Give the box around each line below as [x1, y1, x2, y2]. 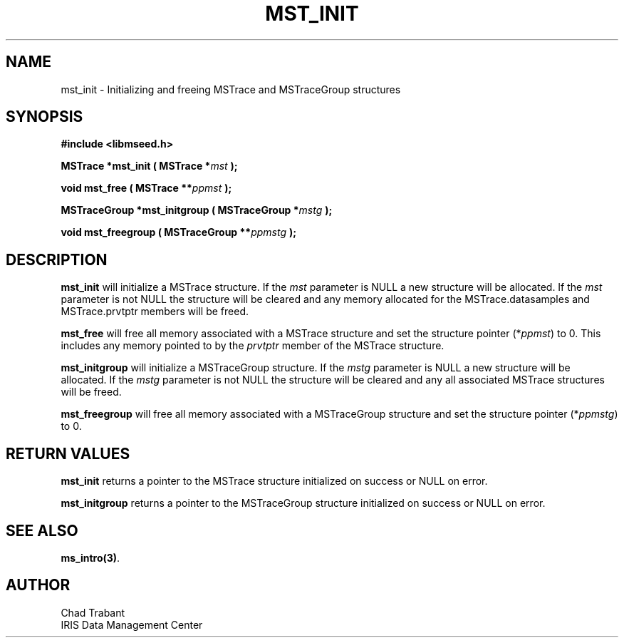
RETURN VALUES [6, 444, 130, 463]
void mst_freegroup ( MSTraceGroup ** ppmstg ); [61, 226, 297, 239]
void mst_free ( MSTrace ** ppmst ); [61, 182, 232, 195]
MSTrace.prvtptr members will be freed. [61, 305, 249, 318]
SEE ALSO [6, 521, 78, 540]
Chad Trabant [61, 606, 125, 619]
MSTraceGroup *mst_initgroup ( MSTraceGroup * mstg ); [61, 204, 333, 217]
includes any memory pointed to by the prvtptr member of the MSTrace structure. [61, 339, 444, 352]
